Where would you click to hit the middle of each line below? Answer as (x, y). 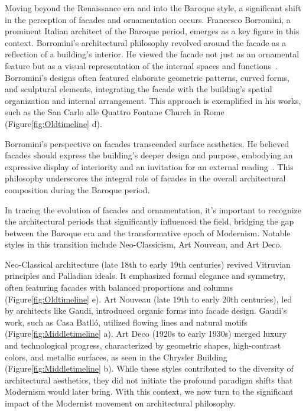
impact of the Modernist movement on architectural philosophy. (120, 403)
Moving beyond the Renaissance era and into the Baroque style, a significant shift (153, 8)
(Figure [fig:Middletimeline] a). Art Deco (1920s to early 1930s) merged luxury (146, 334)
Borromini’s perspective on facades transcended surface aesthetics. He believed (147, 143)
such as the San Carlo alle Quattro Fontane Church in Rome (115, 112)
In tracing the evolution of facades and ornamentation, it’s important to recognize (153, 209)
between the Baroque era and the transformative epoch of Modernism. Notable (148, 232)
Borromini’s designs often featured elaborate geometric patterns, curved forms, (147, 77)
